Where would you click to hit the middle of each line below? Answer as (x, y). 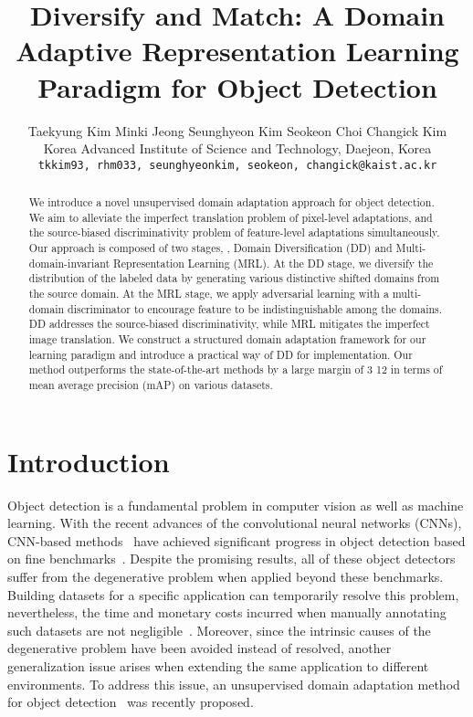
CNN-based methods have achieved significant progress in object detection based (236, 540)
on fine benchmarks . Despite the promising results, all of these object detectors (231, 559)
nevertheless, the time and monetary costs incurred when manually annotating (227, 612)
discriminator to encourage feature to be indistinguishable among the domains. (255, 308)
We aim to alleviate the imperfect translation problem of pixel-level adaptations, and (231, 217)
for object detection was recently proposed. (131, 702)
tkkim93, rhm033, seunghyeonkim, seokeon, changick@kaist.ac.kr (237, 165)
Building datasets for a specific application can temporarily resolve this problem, (233, 594)
